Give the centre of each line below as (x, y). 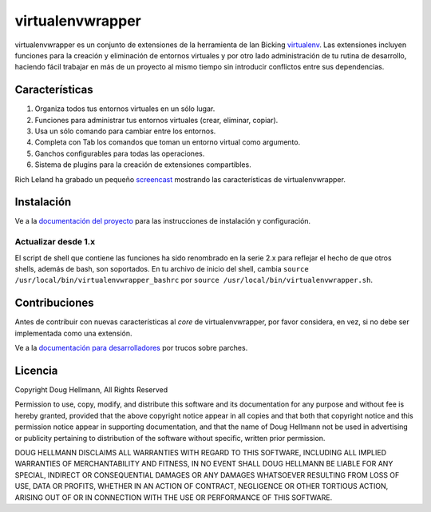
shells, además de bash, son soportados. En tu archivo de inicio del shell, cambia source (162, 269)
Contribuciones (55, 303)
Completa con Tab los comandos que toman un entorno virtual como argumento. (168, 142)
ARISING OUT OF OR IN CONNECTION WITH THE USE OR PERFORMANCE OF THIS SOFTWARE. (174, 497)
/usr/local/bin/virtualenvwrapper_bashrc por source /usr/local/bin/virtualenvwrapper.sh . (194, 280)
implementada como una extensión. (73, 333)
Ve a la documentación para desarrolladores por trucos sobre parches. (131, 348)
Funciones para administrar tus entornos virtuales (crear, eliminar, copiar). (156, 120)
